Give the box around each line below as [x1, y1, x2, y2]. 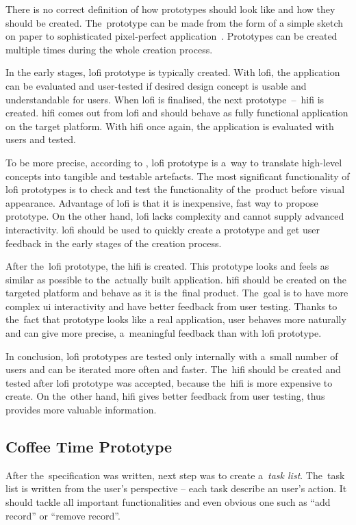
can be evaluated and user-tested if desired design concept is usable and [5, 78, 307, 92]
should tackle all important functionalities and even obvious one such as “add [5, 495, 331, 509]
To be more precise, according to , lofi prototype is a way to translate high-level [5, 155, 342, 169]
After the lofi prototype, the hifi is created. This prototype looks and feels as [5, 259, 329, 273]
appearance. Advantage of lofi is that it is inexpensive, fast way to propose [5, 195, 318, 209]
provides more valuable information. [5, 402, 157, 417]
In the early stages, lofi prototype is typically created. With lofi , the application [5, 65, 340, 79]
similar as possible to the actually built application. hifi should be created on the [5, 272, 346, 286]
